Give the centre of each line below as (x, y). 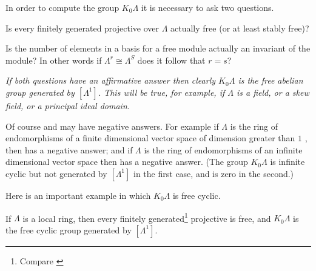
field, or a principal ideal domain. (68, 105)
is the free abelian (271, 80)
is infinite (287, 162)
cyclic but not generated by (56, 173)
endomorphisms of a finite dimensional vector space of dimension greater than (150, 138)
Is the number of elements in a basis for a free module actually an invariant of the (158, 48)
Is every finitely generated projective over (82, 28)
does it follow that (171, 60)
